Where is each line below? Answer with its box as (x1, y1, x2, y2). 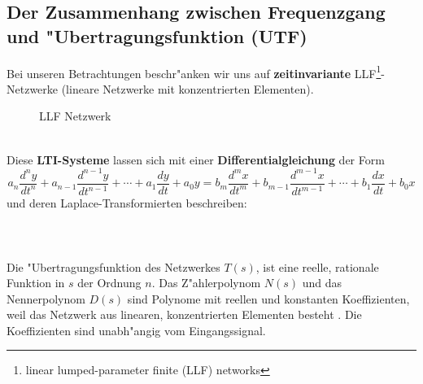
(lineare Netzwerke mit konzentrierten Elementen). (61, 80, 314, 97)
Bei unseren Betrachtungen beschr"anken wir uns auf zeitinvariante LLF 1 (7, 62, 382, 81)
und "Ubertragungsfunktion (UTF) (7, 23, 307, 48)
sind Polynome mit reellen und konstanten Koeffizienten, (127, 290, 410, 307)
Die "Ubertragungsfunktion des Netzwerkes (7, 258, 220, 275)
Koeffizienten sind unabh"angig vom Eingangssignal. (7, 321, 266, 338)
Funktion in (7, 274, 65, 291)
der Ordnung (77, 274, 142, 291)
